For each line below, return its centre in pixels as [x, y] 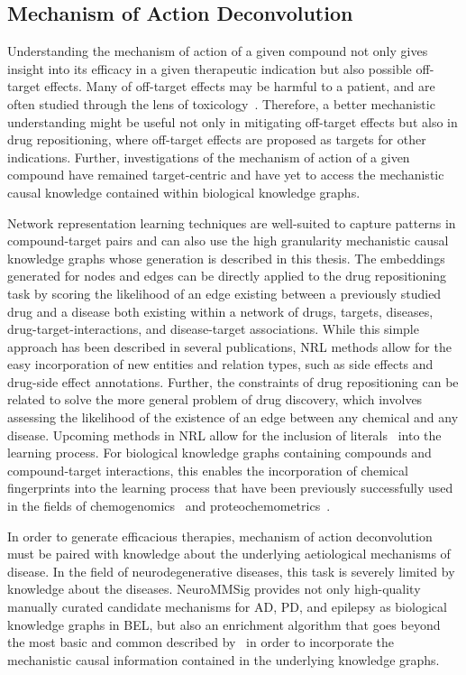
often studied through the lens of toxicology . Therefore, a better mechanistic [221, 103]
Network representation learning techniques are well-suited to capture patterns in [232, 222]
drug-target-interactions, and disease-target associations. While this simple [213, 329]
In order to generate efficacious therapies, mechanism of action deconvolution [220, 536]
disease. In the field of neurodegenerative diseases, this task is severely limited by [231, 571]
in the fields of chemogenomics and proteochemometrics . [169, 506]
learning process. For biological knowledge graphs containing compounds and [219, 453]
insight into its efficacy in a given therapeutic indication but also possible [210, 68]
